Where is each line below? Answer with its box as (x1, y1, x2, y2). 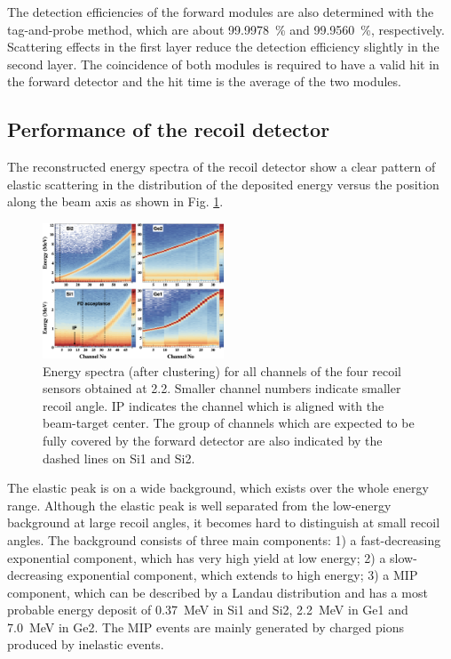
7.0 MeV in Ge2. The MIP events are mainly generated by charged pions (7, 617, 404, 636)
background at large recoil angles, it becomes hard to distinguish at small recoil (7, 513, 440, 532)
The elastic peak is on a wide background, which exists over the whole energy (7, 478, 429, 497)
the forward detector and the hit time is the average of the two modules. (7, 72, 401, 91)
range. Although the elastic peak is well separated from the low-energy (7, 495, 392, 514)
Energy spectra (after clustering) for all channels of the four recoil (43, 361, 401, 380)
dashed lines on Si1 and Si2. (43, 448, 195, 467)
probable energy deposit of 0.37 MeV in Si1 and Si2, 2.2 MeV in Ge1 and (7, 600, 408, 619)
